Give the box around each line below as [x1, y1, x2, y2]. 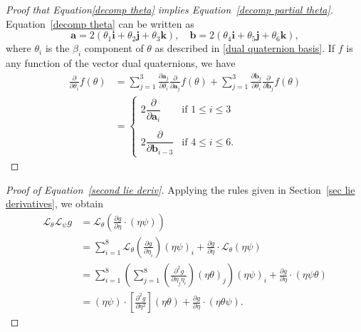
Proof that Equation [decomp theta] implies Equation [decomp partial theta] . [6, 2, 334, 16]
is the [45, 41, 70, 56]
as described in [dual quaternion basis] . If [155, 41, 335, 56]
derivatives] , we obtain [6, 196, 104, 211]
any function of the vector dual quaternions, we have [6, 55, 236, 70]
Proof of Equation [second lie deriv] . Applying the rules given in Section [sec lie [6, 182, 355, 197]
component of [84, 41, 144, 56]
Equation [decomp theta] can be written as [6, 16, 194, 31]
